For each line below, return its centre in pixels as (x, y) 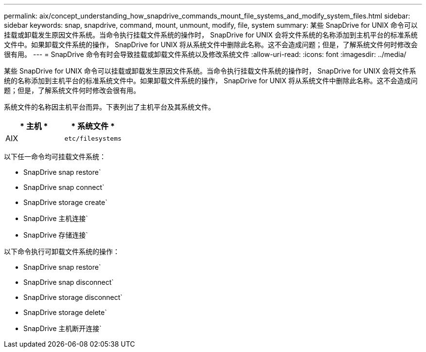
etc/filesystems (93, 138)
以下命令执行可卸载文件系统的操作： (62, 251)
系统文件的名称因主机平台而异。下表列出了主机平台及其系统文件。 (109, 107)
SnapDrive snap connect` (64, 187)
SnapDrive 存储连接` (56, 235)
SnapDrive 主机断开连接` (62, 328)
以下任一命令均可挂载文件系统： (55, 157)
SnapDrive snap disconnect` (69, 282)
